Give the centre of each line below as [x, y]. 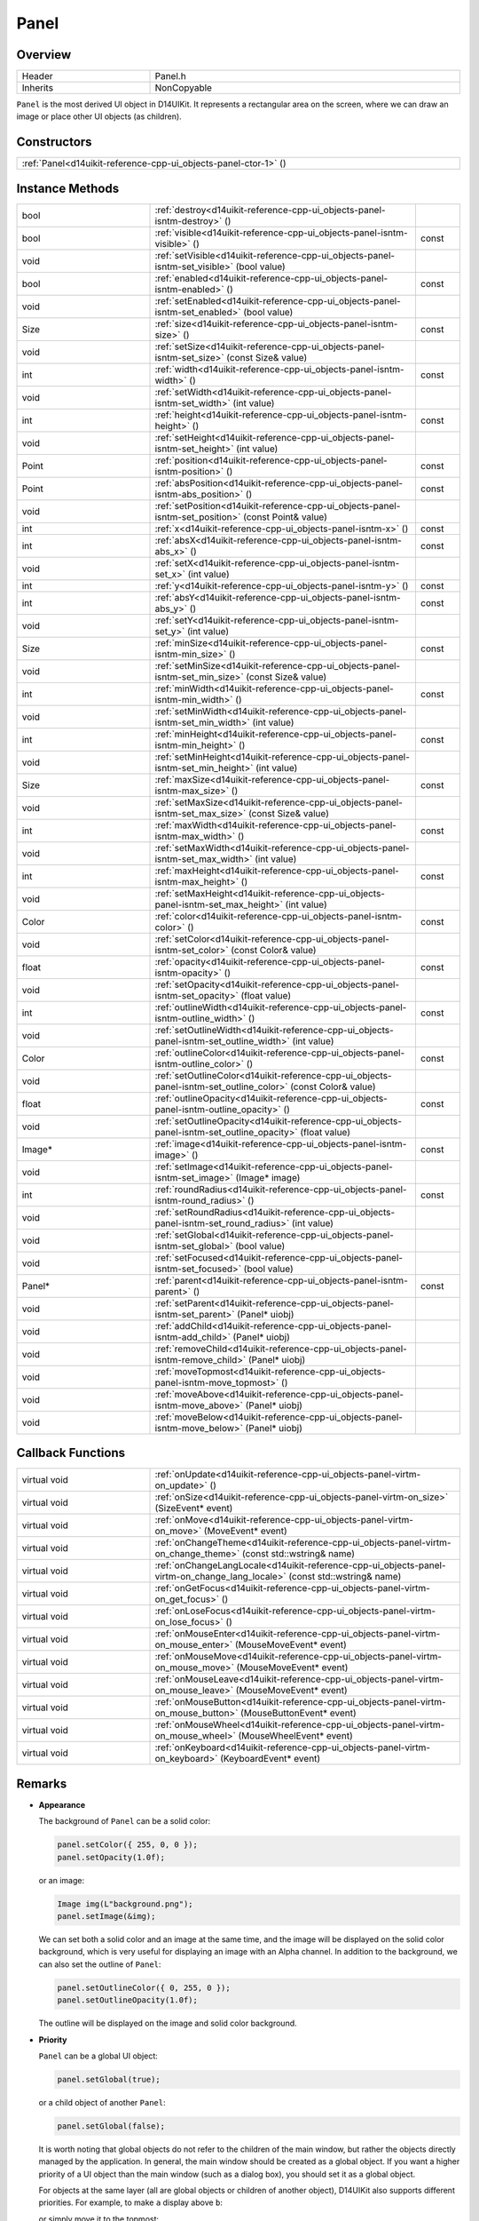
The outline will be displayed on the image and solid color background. [168, 2023]
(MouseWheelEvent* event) [296, 1736]
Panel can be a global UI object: [98, 2056]
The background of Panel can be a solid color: [125, 1821]
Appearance [62, 1804]
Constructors [54, 142]
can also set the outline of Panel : [100, 1964]
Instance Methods [68, 188]
